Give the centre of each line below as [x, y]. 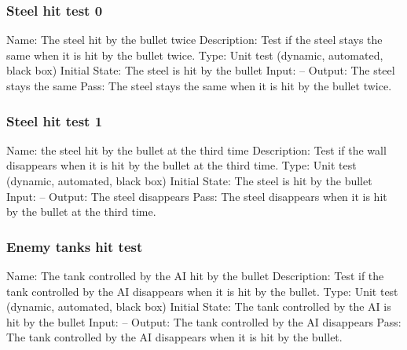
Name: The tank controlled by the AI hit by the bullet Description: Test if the [195, 275]
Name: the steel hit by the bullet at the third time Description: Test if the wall [196, 149]
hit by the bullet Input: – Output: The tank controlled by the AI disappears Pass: [204, 321]
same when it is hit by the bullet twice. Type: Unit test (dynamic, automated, [195, 55]
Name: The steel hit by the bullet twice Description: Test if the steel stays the [194, 40]
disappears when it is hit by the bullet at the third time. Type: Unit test [181, 165]
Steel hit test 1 [55, 120]
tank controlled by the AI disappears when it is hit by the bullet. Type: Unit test [202, 291]
